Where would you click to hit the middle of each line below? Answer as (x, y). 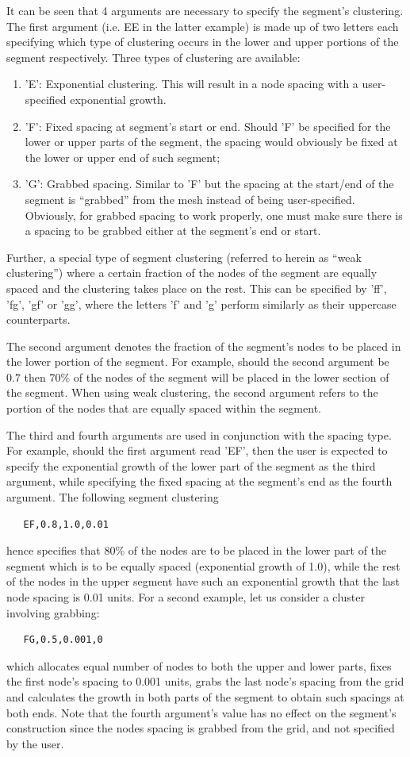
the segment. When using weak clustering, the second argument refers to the (192, 392)
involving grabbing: (53, 612)
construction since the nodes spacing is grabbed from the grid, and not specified (201, 728)
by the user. (35, 743)
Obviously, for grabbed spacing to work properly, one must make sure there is (214, 215)
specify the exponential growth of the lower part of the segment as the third (191, 465)
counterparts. (38, 319)
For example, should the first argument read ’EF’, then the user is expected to (197, 450)
